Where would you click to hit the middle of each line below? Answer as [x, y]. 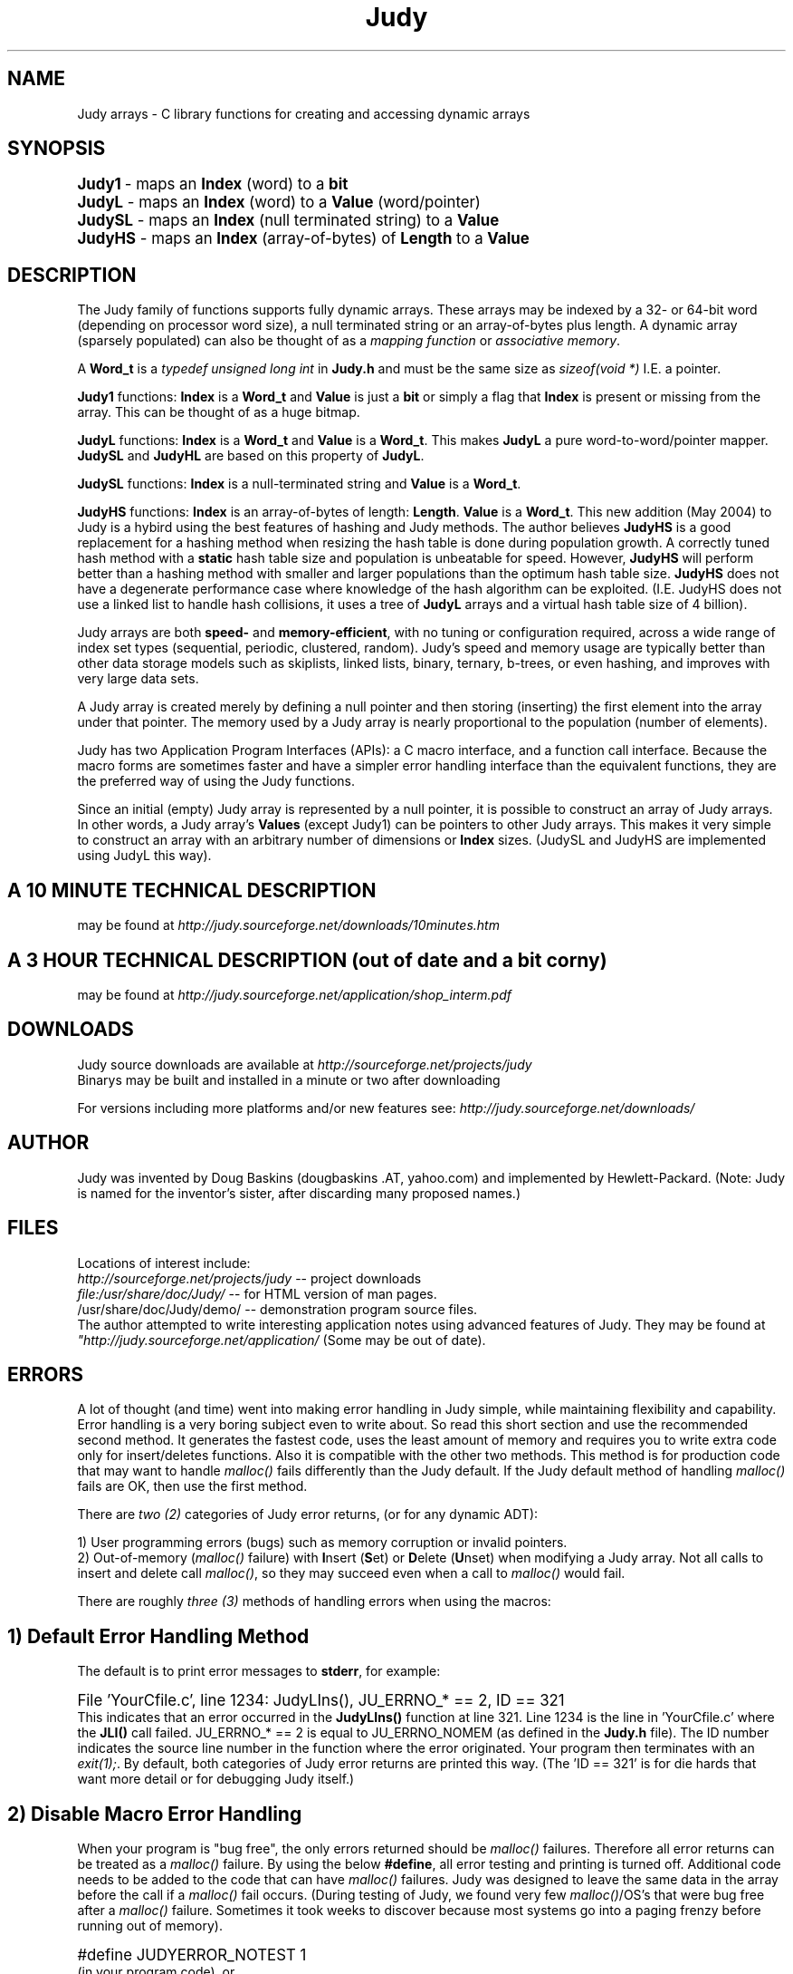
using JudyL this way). [144, 856]
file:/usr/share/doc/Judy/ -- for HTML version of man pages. [257, 1293]
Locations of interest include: [164, 1263]
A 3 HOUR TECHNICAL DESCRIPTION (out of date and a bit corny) [307, 960]
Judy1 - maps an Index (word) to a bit [213, 184]
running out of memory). [150, 1926]
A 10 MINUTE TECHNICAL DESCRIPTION [192, 890]
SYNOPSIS [57, 149]
